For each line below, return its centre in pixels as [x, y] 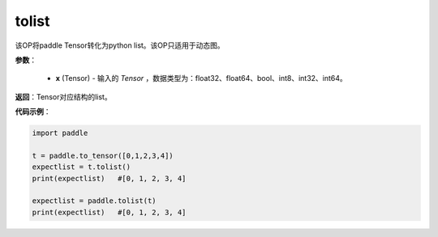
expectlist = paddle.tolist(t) [94, 201]
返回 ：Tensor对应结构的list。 [64, 96]
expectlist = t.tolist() [82, 167]
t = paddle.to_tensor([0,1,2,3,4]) [103, 155]
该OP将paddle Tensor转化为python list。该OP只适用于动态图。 [120, 45]
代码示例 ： [33, 112]
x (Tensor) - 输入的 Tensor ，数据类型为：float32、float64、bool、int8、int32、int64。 [202, 78]
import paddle [60, 133]
